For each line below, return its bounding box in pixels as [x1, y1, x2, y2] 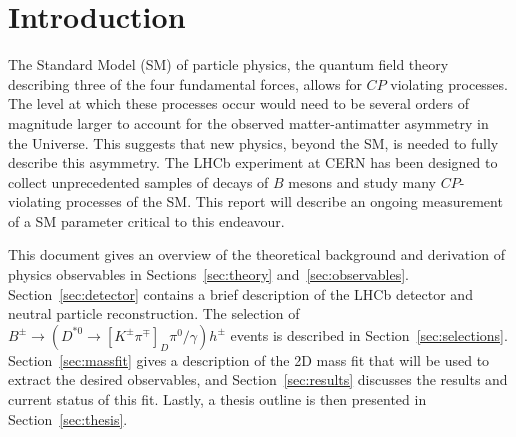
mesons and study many [288, 171, 436, 192]
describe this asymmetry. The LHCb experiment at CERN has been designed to [8, 152, 498, 173]
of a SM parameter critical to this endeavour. [8, 210, 285, 231]
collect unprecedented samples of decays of [8, 171, 269, 192]
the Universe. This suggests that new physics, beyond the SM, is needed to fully [8, 132, 499, 153]
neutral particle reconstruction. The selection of [8, 303, 300, 324]
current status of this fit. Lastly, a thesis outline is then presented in [8, 389, 427, 410]
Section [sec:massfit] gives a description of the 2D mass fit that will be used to [8, 349, 490, 370]
